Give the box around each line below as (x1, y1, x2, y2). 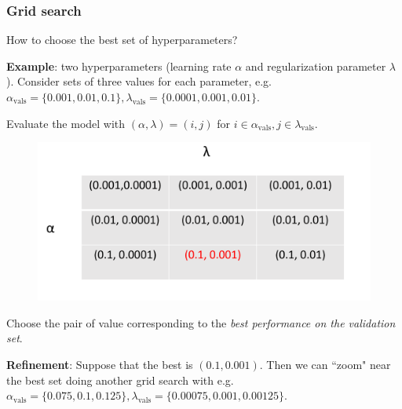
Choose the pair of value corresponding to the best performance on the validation (6, 314, 396, 330)
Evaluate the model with (6, 115, 126, 131)
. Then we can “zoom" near (259, 356, 391, 373)
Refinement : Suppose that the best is (6, 356, 193, 373)
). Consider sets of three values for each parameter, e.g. (6, 73, 272, 89)
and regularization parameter (245, 57, 386, 74)
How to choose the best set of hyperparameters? (6, 31, 238, 48)
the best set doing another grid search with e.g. (6, 371, 234, 388)
